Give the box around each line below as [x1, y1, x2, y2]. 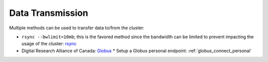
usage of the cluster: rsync [21, 41, 77, 47]
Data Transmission [9, 7, 88, 18]
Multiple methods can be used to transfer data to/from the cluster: [9, 25, 145, 31]
